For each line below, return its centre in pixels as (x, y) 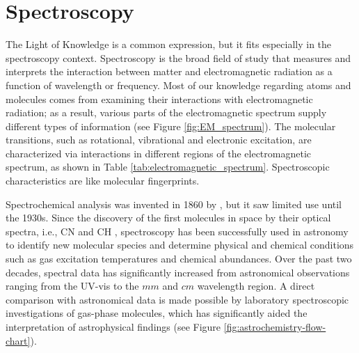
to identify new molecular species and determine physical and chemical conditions (180, 245)
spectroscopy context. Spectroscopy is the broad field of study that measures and (178, 57)
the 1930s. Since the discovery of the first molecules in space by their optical (168, 218)
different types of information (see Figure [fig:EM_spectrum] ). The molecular (171, 126)
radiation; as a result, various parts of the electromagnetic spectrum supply (166, 112)
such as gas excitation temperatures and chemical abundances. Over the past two (179, 259)
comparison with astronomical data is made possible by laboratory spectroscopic (177, 299)
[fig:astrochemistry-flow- (275, 327)
